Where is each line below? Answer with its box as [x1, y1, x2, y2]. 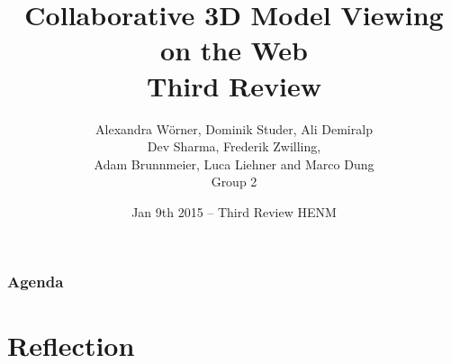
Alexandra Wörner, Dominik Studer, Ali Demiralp [95, 119, 373, 138]
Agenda [7, 270, 64, 293]
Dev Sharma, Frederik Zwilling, [147, 137, 321, 156]
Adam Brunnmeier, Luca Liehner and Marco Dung [94, 154, 374, 173]
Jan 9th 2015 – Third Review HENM [131, 202, 337, 221]
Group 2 [211, 172, 257, 191]
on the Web [160, 32, 308, 68]
